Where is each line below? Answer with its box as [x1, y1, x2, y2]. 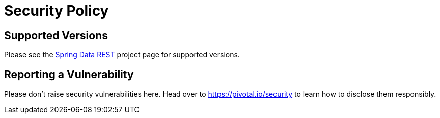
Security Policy [4, 2, 109, 19]
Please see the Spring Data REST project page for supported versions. [4, 50, 240, 60]
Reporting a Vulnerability [4, 68, 134, 81]
